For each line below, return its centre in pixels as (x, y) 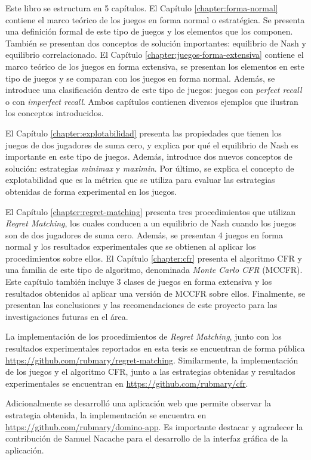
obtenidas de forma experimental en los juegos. (91, 191)
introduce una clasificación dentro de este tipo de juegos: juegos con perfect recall (154, 90)
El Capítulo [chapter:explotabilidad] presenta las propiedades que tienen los (144, 133)
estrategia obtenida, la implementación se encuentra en (106, 415)
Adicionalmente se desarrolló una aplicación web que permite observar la (138, 403)
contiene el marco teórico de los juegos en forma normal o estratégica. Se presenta (155, 19)
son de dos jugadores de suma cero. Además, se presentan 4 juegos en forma (144, 234)
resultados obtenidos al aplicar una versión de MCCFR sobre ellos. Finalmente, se (155, 293)
